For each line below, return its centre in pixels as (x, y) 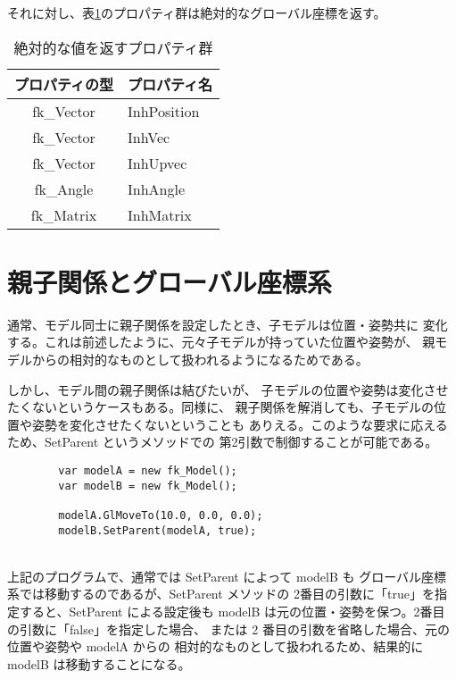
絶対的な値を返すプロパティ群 (113, 47)
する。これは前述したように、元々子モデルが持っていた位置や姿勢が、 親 (221, 342)
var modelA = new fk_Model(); (148, 470)
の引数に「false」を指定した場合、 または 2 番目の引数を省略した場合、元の (228, 629)
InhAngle (157, 189)
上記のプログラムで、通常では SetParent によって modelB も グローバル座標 (227, 576)
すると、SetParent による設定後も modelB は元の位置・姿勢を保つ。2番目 (232, 611)
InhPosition (164, 111)
